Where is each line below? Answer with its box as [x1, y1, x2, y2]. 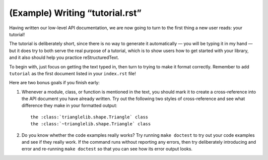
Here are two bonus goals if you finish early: [9, 80, 100, 86]
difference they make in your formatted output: [21, 103, 118, 108]
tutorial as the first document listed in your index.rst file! [9, 70, 136, 76]
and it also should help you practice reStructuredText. [9, 54, 119, 60]
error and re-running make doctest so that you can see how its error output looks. [21, 146, 193, 152]
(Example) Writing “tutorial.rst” [9, 7, 141, 18]
